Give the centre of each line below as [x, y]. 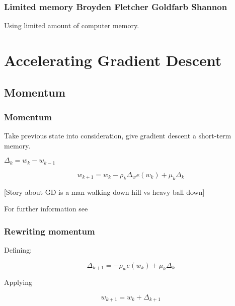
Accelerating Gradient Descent [113, 60]
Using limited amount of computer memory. [72, 25]
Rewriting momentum [50, 231]
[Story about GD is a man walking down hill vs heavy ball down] [104, 192]
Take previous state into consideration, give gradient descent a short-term [118, 136]
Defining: [18, 250]
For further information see [46, 209]
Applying [18, 282]
